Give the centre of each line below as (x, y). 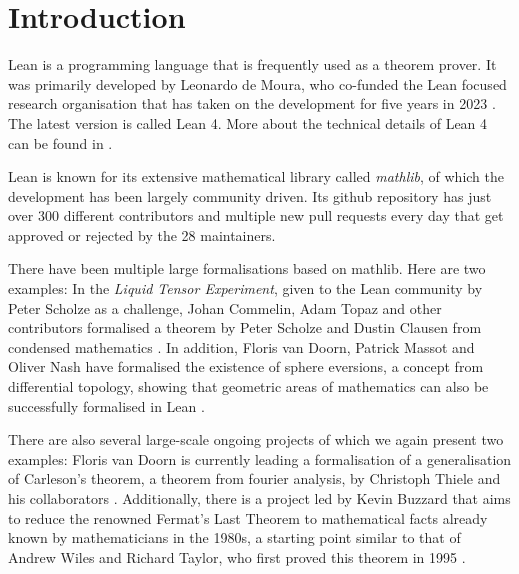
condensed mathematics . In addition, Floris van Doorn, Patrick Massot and (241, 346)
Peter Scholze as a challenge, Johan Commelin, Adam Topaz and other (225, 307)
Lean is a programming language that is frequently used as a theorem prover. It (252, 64)
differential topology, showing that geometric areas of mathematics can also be (248, 386)
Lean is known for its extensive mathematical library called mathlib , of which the (256, 176)
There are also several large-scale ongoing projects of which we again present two (256, 439)
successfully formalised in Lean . (106, 405)
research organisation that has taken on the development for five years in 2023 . (252, 103)
